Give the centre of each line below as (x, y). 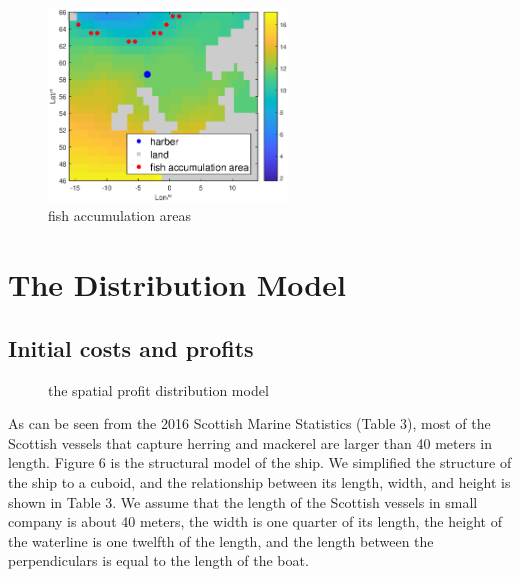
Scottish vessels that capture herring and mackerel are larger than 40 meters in (250, 442)
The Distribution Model (177, 284)
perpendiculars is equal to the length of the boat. (158, 560)
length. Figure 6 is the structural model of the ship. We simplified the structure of (260, 462)
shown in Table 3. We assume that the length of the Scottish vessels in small (243, 501)
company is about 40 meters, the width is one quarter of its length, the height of (255, 521)
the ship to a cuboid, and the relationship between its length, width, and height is (259, 482)
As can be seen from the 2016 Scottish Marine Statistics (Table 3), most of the (249, 423)
